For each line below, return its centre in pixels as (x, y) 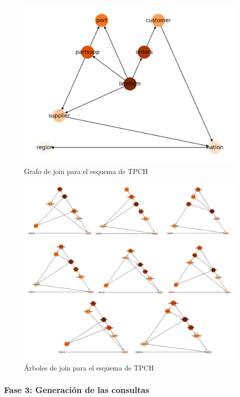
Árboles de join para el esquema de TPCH (89, 367)
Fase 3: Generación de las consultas (77, 390)
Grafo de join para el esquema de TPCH (86, 171)
